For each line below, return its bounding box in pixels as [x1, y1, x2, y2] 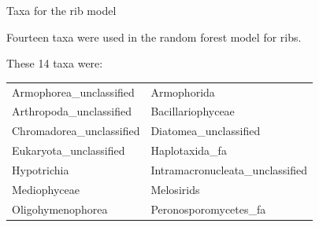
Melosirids [150, 181, 200, 197]
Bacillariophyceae [150, 103, 235, 119]
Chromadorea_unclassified [12, 123, 140, 139]
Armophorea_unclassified [12, 83, 135, 100]
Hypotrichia [12, 161, 69, 178]
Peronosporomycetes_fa [150, 200, 266, 217]
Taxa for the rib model [6, 2, 117, 18]
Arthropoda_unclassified [12, 103, 132, 119]
